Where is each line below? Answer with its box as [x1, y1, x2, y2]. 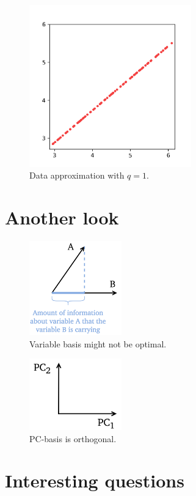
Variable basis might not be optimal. [29, 337, 167, 350]
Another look [5, 204, 119, 229]
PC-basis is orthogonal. [29, 432, 117, 445]
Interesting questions [5, 468, 184, 493]
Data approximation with [29, 169, 125, 182]
